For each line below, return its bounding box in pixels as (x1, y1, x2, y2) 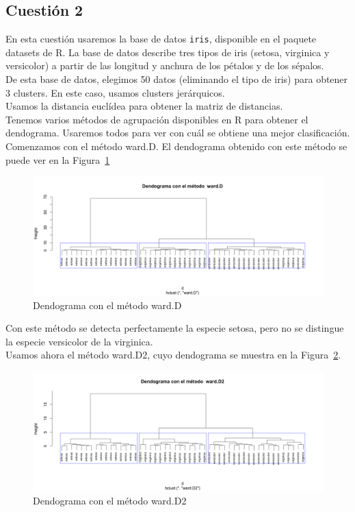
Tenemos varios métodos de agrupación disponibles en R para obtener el (5, 112, 308, 126)
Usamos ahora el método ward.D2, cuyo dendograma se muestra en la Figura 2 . (5, 348, 341, 362)
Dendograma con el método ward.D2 (33, 493, 187, 507)
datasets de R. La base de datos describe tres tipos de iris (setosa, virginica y (5, 45, 330, 59)
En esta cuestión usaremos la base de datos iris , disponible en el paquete (5, 32, 317, 46)
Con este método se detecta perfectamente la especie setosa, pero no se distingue (5, 321, 344, 335)
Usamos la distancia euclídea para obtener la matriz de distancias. (5, 99, 283, 113)
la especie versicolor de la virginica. (5, 334, 153, 348)
